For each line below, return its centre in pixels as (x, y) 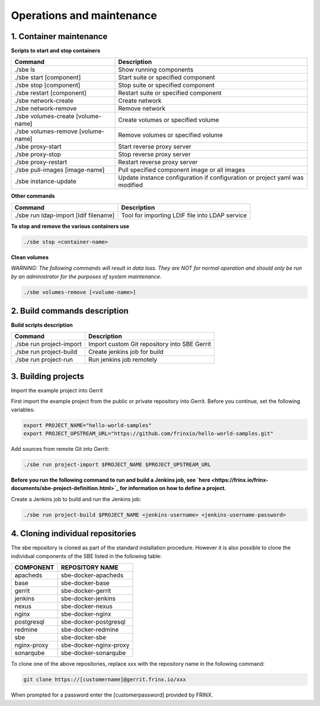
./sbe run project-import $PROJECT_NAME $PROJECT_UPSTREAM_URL (117, 465)
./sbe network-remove (46, 108)
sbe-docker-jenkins (88, 599)
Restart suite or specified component (170, 93)
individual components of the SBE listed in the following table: (87, 556)
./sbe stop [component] (47, 85)
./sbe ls (25, 70)
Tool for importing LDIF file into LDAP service (184, 215)
